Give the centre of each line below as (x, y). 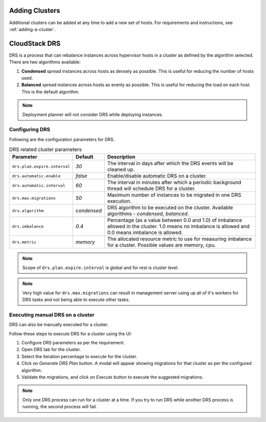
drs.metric (24, 242)
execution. (119, 201)
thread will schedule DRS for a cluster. (151, 188)
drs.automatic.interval (39, 185)
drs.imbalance (28, 226)
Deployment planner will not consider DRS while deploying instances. (93, 114)
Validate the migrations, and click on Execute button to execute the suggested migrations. (113, 377)
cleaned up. (121, 170)
